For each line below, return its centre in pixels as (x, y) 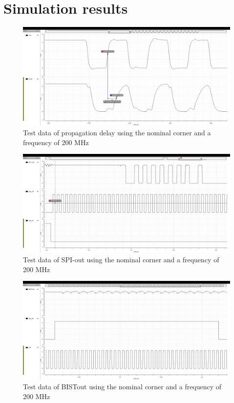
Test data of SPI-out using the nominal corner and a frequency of (121, 259)
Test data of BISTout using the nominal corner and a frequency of (122, 386)
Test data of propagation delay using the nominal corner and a (117, 132)
